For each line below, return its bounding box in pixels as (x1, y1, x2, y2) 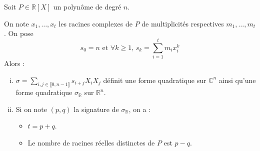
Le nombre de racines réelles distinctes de (27, 137, 155, 148)
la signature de (73, 103, 119, 114)
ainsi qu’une (218, 74, 256, 85)
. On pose (4, 28, 33, 38)
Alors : (4, 57, 24, 68)
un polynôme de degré (53, 1, 121, 11)
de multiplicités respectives (141, 18, 224, 28)
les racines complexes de (58, 18, 132, 28)
